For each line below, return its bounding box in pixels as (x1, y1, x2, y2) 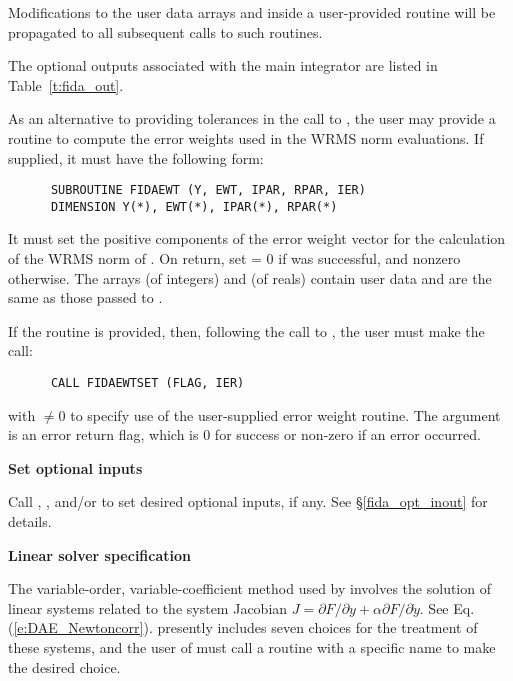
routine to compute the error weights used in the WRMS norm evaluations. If (8, 127, 484, 148)
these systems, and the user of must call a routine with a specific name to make (8, 637, 496, 658)
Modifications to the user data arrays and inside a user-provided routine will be (8, 2, 496, 22)
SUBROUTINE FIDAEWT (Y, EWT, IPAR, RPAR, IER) (50, 183, 366, 198)
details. (8, 511, 52, 532)
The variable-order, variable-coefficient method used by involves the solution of (8, 578, 491, 599)
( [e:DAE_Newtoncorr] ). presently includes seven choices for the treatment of (8, 617, 478, 638)
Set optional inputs (8, 457, 143, 478)
